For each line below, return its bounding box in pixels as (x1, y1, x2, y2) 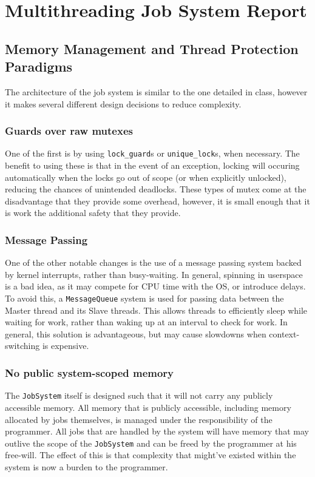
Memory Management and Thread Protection (5, 39, 299, 58)
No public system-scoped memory (5, 365, 174, 380)
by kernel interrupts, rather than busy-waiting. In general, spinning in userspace (5, 268, 303, 280)
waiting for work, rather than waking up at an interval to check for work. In (5, 316, 288, 328)
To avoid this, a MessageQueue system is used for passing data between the (5, 292, 284, 304)
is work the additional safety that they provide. (5, 206, 181, 219)
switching (5, 339, 40, 352)
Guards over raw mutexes (5, 123, 133, 138)
